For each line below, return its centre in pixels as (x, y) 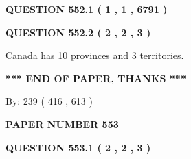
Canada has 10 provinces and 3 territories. (95, 55)
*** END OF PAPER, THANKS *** (96, 78)
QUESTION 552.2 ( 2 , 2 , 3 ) (78, 32)
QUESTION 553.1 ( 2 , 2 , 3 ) (78, 147)
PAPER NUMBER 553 (62, 124)
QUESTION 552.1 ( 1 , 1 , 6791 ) (87, 9)
